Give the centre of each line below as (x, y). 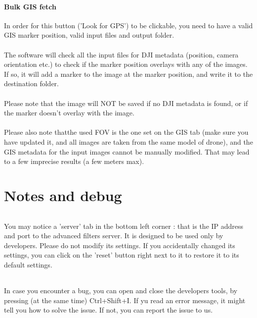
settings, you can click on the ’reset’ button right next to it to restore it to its (122, 255)
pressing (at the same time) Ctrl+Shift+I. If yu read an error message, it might (125, 300)
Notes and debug (63, 195)
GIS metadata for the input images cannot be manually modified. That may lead (127, 151)
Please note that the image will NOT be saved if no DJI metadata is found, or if (126, 103)
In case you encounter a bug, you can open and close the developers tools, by (121, 291)
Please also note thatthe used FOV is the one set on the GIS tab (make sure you (126, 132)
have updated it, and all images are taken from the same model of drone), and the (128, 141)
